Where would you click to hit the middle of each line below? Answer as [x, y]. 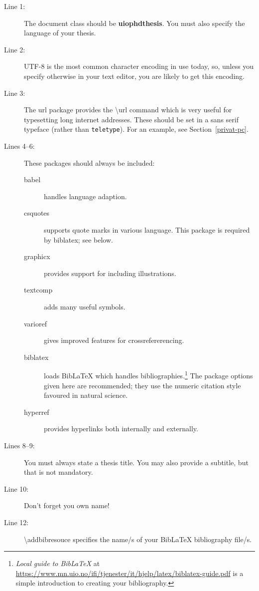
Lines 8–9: [19, 445]
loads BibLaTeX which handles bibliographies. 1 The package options [148, 375]
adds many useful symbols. [85, 306]
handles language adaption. [85, 196]
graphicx [37, 256]
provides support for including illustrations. [110, 273]
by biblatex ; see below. [78, 239]
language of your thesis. [60, 33]
